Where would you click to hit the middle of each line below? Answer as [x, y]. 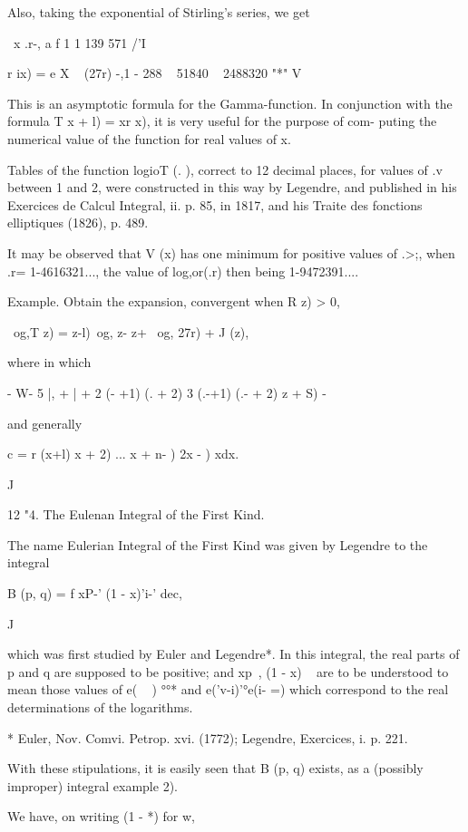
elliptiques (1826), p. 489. [78, 223]
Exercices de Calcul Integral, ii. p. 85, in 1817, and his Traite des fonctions [215, 204]
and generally [45, 423]
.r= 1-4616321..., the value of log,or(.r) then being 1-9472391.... [183, 271]
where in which [49, 362]
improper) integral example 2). [93, 785]
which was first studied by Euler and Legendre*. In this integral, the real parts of [234, 654]
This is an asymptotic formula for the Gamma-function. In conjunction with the [230, 103]
